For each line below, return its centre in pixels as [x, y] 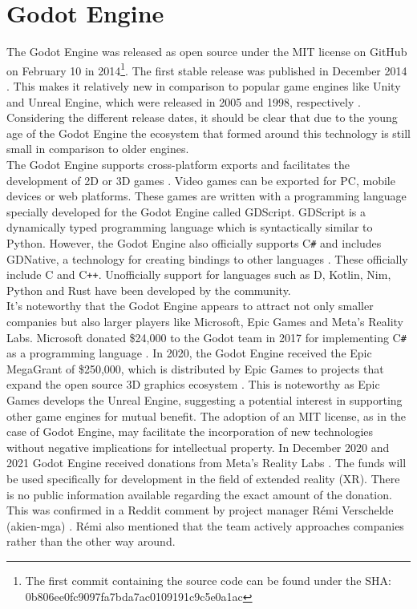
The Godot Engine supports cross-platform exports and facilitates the [178, 164]
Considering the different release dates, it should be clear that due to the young [202, 117]
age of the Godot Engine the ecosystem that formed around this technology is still [208, 133]
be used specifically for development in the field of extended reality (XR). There [203, 478]
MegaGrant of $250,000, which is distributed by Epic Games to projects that [195, 368]
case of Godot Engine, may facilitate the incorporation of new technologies [190, 432]
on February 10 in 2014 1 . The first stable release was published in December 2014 [207, 69]
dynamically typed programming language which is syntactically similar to [190, 227]
